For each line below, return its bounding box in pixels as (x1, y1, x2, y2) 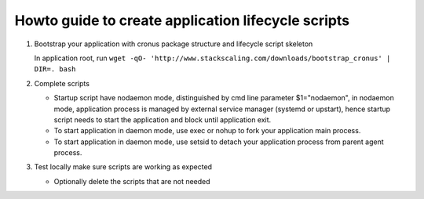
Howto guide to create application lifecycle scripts (14, 12, 349, 29)
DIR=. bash (34, 65, 76, 74)
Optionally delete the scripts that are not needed (53, 176, 211, 186)
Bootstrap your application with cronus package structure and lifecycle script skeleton (34, 39, 313, 49)
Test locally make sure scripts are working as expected (34, 162, 212, 172)
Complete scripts (34, 78, 90, 88)
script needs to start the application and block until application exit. (53, 114, 272, 125)
